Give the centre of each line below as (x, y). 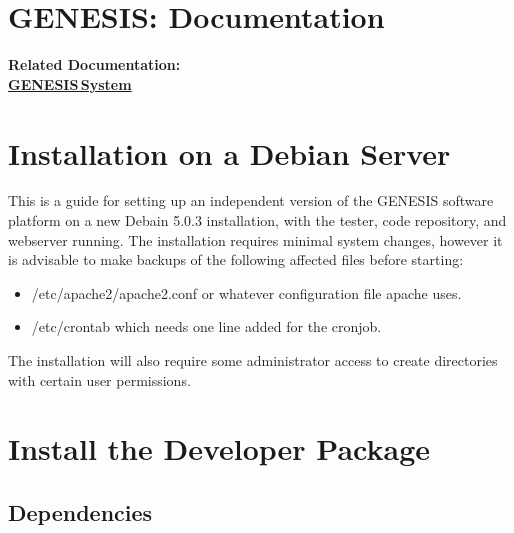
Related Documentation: (94, 64)
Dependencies (80, 511)
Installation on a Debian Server (229, 152)
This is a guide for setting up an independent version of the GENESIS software (251, 200)
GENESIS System (70, 83)
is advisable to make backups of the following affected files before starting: (236, 259)
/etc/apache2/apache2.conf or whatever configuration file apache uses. (246, 292)
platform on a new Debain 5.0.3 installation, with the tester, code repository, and (257, 220)
